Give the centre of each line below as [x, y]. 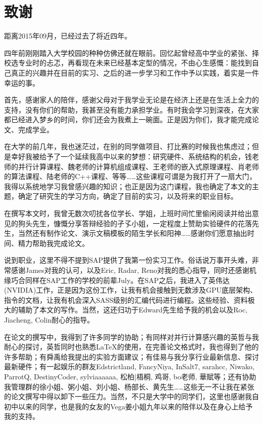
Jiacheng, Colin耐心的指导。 [49, 319]
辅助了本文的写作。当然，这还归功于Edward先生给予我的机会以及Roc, [133, 310]
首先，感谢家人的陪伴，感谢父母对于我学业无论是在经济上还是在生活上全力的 [131, 100]
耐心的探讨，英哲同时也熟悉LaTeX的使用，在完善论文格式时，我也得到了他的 [131, 347]
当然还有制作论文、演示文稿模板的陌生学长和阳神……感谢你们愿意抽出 [133, 233]
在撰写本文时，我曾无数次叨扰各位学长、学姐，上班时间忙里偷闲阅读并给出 [128, 213]
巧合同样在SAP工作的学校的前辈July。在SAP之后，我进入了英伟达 [120, 280]
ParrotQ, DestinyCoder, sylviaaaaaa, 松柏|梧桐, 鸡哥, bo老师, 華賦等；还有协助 [130, 376]
